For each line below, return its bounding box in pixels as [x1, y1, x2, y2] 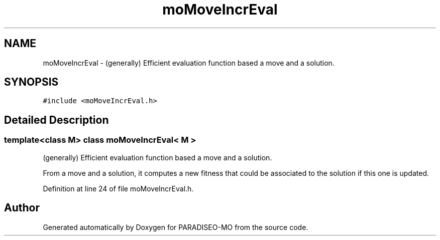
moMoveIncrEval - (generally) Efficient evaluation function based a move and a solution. [43, 58, 335, 67]
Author [4, 201, 40, 214]
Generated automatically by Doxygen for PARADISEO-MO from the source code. [43, 222, 308, 231]
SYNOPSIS [4, 76, 59, 89]
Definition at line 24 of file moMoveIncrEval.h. [43, 184, 194, 193]
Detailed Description [4, 113, 109, 126]
